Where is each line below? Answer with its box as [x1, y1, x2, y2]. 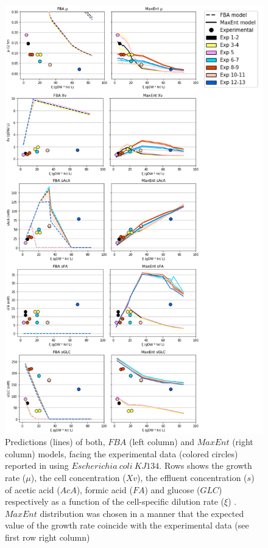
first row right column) [5, 531, 90, 544]
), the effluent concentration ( [137, 471, 247, 484]
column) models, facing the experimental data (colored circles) [5, 447, 238, 460]
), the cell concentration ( [30, 471, 126, 484]
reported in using [5, 459, 69, 472]
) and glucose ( [144, 483, 200, 496]
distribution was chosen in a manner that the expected [40, 507, 244, 519]
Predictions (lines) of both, [5, 435, 105, 448]
